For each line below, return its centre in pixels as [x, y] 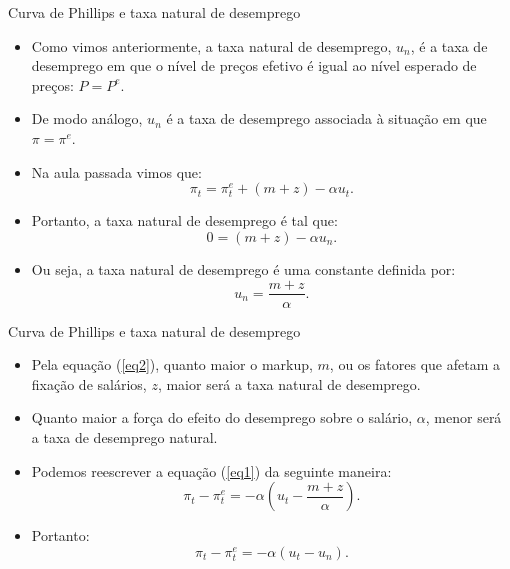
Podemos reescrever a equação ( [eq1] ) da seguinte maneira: [211, 470]
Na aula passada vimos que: [116, 171]
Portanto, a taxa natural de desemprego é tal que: [184, 220]
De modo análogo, [87, 118]
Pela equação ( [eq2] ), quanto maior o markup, [172, 364]
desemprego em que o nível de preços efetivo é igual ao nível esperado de [254, 65]
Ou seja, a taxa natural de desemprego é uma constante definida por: [243, 268]
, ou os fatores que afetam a [414, 364]
